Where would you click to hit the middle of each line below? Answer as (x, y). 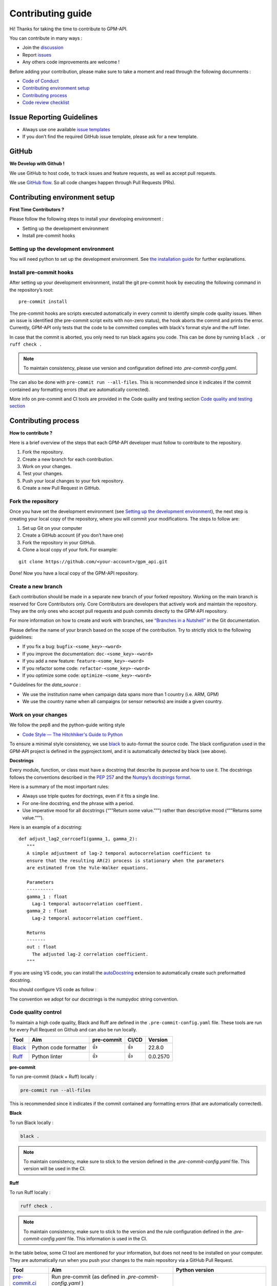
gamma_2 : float (47, 911)
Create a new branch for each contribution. (68, 459)
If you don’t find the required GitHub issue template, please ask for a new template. (110, 137)
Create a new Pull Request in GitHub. (61, 488)
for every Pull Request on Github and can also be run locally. (73, 1030)
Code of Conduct (41, 81)
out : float (42, 947)
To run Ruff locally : (30, 1192)
